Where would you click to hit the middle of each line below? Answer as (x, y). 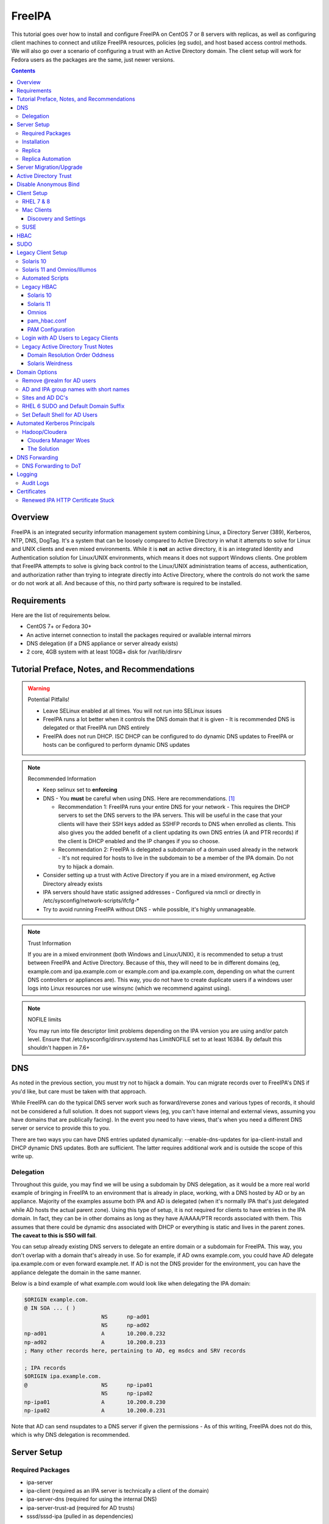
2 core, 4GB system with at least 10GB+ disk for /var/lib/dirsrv (104, 652)
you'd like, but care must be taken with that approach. (79, 1091)
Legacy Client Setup (42, 252)
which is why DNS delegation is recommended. (71, 1435)
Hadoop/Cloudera (44, 432)
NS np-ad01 (125, 1316)
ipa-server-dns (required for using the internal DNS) (92, 1499)
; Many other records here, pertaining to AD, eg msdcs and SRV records (135, 1351)
